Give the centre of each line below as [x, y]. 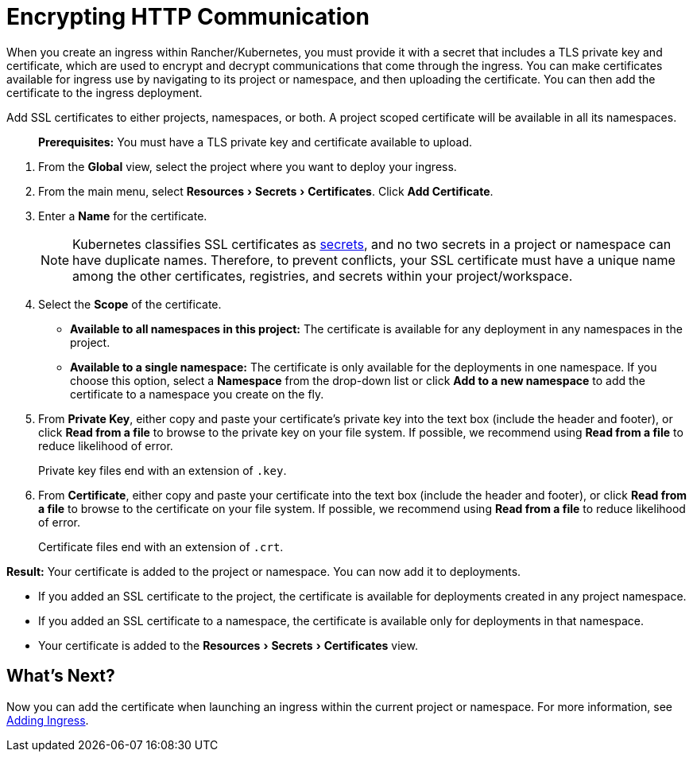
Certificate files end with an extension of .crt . [161, 546]
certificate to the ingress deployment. [105, 92]
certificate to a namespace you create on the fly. [197, 394]
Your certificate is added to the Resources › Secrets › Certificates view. [228, 645]
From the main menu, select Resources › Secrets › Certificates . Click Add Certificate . [266, 191]
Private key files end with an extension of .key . [163, 470]
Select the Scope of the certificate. [130, 304]
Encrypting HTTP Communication [188, 17]
